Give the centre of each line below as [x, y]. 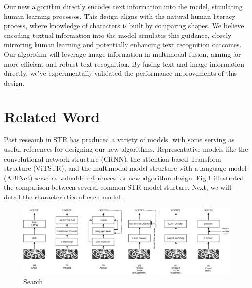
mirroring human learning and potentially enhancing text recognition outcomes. [123, 45]
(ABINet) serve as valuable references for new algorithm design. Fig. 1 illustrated [124, 177]
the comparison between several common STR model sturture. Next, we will [117, 187]
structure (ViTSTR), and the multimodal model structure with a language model [125, 168]
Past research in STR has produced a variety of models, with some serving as [119, 139]
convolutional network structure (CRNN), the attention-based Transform [113, 158]
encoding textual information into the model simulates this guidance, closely [118, 35]
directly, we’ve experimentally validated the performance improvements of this [121, 73]
